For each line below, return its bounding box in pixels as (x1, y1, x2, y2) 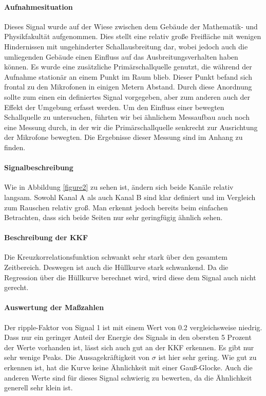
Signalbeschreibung (4, 162, 73, 173)
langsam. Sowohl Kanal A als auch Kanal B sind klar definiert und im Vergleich (4, 191, 256, 202)
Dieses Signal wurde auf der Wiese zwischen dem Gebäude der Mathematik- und (4, 21, 258, 31)
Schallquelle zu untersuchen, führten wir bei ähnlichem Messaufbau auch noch (4, 112, 250, 122)
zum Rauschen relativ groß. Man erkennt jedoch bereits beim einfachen (4, 202, 228, 212)
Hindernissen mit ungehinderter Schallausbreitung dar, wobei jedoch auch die (4, 41, 248, 51)
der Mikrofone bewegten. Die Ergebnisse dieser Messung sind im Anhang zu (4, 132, 243, 142)
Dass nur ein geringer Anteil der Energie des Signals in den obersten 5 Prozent (4, 332, 252, 343)
